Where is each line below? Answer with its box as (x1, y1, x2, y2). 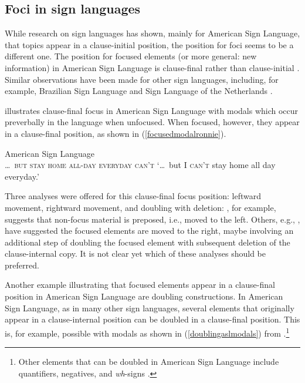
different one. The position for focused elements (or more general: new (5, 50, 257, 62)
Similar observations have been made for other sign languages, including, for (5, 73, 279, 85)
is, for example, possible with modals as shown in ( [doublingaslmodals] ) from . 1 (5, 325, 290, 339)
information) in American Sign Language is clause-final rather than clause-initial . (5, 61, 300, 73)
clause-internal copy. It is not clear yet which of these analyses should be (5, 247, 266, 260)
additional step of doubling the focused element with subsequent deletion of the (5, 236, 290, 248)
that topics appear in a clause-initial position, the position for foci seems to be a (5, 38, 294, 51)
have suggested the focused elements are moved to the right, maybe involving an (5, 224, 294, 237)
